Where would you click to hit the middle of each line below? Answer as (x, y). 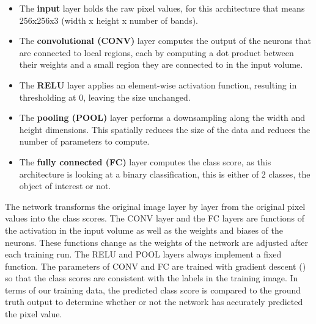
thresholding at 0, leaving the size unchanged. (105, 97)
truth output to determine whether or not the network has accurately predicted (154, 302)
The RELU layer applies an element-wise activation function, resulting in (158, 85)
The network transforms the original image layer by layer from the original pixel (155, 206)
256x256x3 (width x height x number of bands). (109, 20)
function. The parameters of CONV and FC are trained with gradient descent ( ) (156, 266)
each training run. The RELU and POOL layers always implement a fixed (143, 254)
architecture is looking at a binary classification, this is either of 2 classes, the (165, 174)
